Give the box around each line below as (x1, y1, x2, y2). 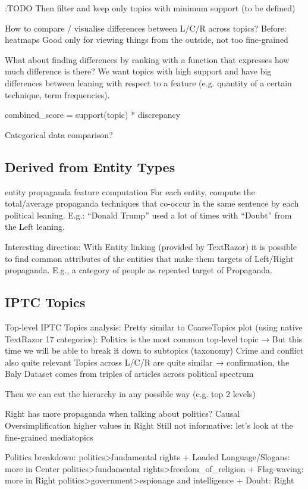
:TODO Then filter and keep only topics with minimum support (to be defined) (5, 2, 296, 14)
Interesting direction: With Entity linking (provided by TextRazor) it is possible (5, 240, 297, 252)
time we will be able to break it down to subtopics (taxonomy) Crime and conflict (5, 344, 304, 357)
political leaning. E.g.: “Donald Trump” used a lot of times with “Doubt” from (5, 208, 292, 221)
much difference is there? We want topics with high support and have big (5, 65, 272, 77)
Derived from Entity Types (5, 157, 175, 176)
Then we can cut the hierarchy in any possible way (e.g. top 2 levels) (5, 387, 256, 400)
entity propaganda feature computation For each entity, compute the (5, 185, 255, 198)
